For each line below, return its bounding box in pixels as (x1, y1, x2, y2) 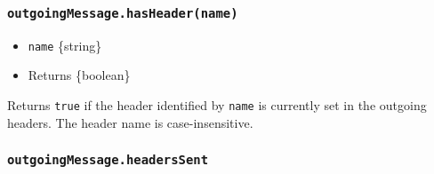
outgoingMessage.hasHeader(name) (7, 5, 238, 20)
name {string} (28, 36, 102, 54)
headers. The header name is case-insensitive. (7, 113, 253, 131)
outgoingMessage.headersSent (7, 153, 209, 168)
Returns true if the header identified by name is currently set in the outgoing (7, 96, 427, 115)
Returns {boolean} (28, 66, 131, 84)
